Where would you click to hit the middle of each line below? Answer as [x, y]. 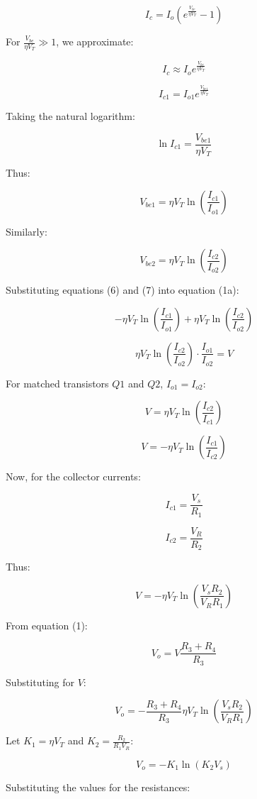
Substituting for [40, 682]
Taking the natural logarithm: [70, 115]
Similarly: [27, 231]
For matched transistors [57, 383]
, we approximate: [95, 41]
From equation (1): [47, 625]
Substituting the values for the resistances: [98, 787]
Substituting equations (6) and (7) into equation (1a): [122, 290]
